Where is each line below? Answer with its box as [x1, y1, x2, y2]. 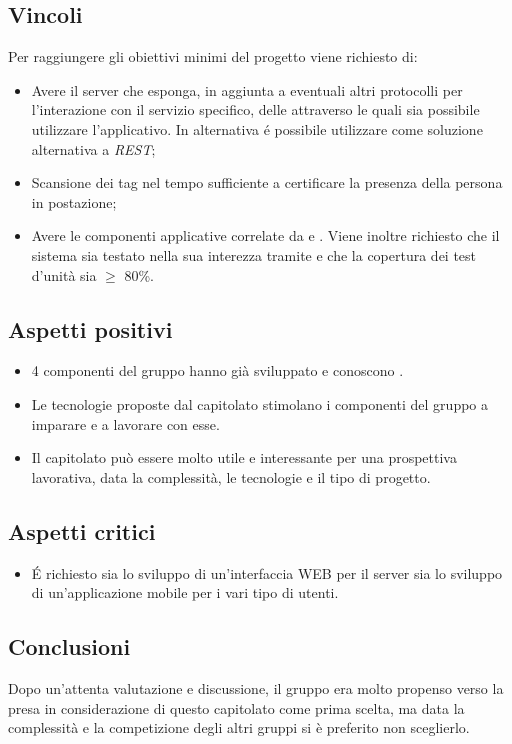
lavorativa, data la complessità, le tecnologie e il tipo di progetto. [31, 466, 431, 487]
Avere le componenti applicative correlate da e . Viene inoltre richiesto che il [31, 225, 500, 246]
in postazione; [31, 191, 117, 212]
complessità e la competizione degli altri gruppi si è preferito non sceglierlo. [8, 717, 470, 738]
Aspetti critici [8, 515, 156, 546]
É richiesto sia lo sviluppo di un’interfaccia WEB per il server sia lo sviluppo [31, 562, 503, 583]
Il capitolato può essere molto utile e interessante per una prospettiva [31, 447, 457, 468]
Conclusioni [8, 631, 131, 662]
